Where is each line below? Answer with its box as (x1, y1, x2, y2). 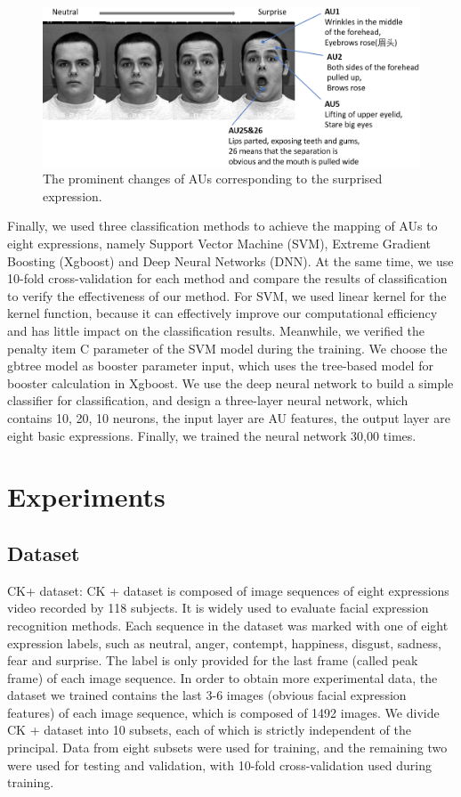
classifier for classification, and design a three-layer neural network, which (7, 391, 408, 410)
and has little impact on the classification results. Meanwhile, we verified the (7, 321, 425, 339)
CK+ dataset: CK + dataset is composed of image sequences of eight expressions (7, 581, 449, 599)
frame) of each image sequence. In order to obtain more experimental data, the (7, 668, 438, 687)
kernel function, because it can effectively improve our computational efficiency (7, 304, 438, 322)
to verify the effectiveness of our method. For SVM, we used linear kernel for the (7, 286, 447, 305)
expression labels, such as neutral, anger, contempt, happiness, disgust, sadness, (7, 633, 441, 652)
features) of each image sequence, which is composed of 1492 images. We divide (7, 703, 440, 721)
